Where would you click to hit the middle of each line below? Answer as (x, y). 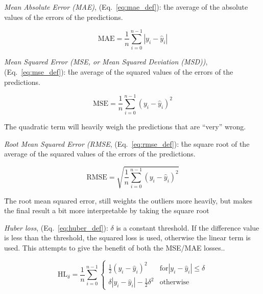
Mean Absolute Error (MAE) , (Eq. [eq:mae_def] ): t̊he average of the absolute (126, 7)
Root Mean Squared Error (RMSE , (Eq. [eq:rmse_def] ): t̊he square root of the (127, 143)
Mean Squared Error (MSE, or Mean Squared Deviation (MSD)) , (106, 62)
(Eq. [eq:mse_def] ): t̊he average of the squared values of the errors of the (119, 71)
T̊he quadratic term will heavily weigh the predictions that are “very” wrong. (125, 127)
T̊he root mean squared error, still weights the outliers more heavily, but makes (128, 200)
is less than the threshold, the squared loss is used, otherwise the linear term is (127, 238)
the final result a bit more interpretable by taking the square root (107, 210)
